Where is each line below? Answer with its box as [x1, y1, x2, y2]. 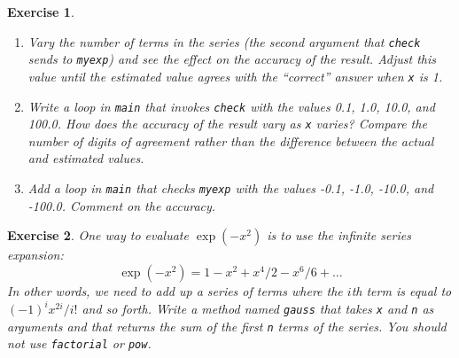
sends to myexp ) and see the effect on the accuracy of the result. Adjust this [27, 50, 437, 68]
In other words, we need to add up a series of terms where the [7, 281, 343, 300]
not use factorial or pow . [7, 334, 152, 353]
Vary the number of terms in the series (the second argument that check [27, 32, 421, 51]
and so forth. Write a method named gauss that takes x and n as [82, 300, 434, 317]
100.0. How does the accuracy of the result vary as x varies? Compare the [27, 114, 427, 133]
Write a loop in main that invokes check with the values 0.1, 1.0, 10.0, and [27, 97, 435, 115]
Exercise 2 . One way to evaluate [7, 226, 189, 245]
